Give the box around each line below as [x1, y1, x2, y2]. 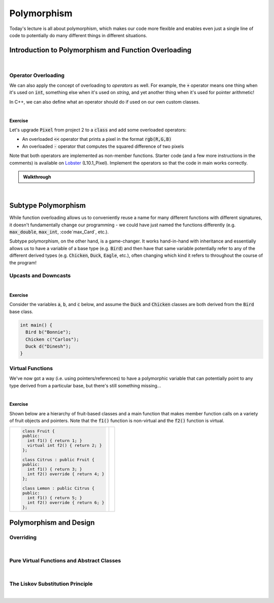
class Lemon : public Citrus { [22, 486, 95, 491]
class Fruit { [22, 429, 55, 434]
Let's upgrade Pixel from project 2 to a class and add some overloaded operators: [9, 127, 187, 133]
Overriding [9, 534, 37, 541]
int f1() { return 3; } [27, 467, 82, 472]
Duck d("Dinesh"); [25, 344, 71, 349]
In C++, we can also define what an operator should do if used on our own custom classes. [9, 99, 200, 105]
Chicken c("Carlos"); [25, 336, 80, 342]
